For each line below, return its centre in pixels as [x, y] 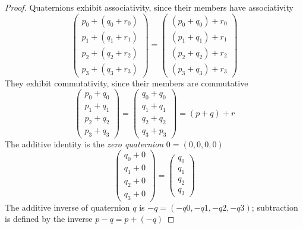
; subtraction [275, 207]
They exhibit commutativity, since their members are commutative [127, 83]
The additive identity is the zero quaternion [84, 143]
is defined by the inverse [49, 219]
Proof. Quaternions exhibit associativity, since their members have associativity [149, 7]
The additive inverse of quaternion [67, 207]
